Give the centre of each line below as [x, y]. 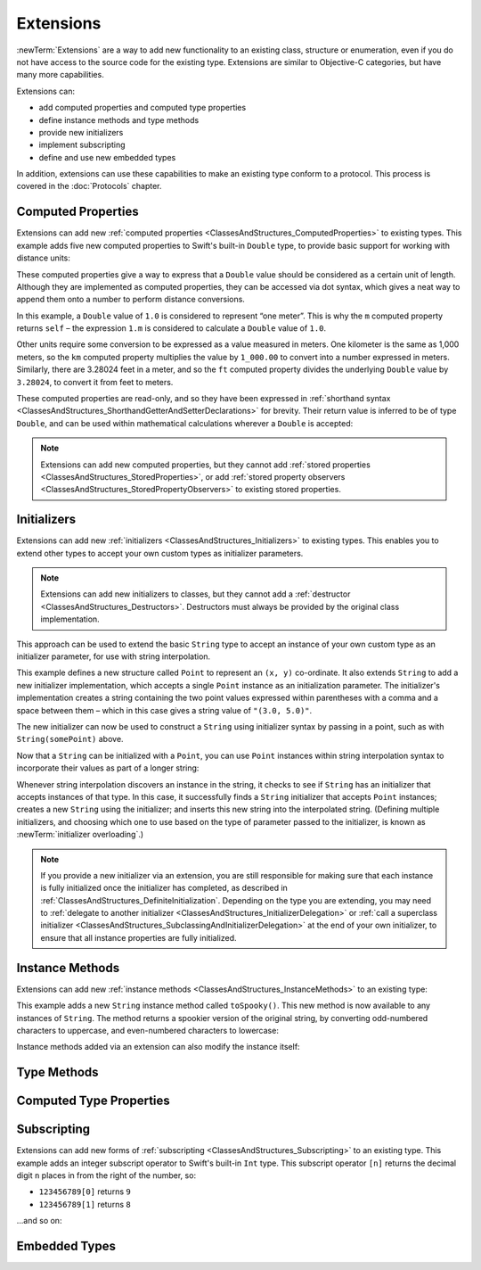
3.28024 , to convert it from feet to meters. [95, 382]
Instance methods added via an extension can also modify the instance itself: [158, 1047]
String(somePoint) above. [70, 739]
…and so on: [39, 1221]
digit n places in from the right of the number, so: [106, 1175]
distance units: [44, 258]
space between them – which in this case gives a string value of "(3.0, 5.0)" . [164, 710]
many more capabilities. [60, 75]
